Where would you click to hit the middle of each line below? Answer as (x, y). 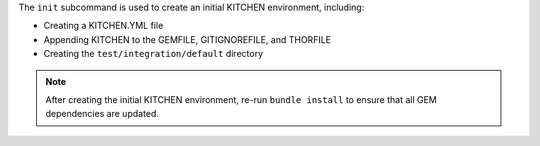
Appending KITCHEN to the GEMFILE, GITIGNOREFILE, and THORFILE (187, 39)
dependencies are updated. (102, 114)
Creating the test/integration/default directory (153, 54)
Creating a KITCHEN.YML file (103, 26)
